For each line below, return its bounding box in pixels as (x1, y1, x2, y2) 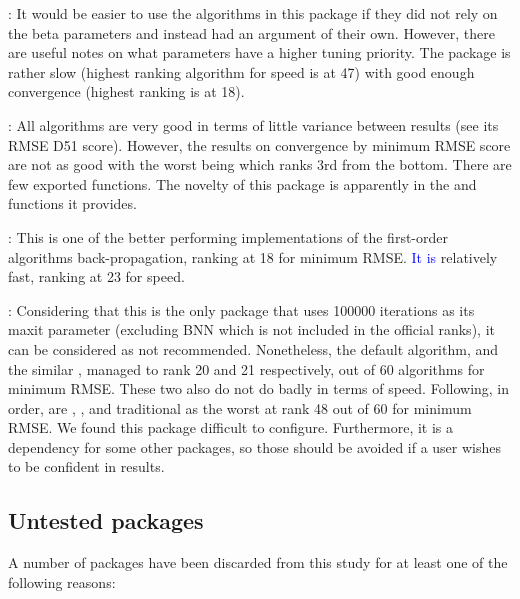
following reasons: (8, 571, 116, 592)
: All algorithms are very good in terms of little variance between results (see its (8, 114, 499, 135)
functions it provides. (8, 193, 137, 214)
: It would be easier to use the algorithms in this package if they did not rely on (8, 3, 498, 23)
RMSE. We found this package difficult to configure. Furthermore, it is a (8, 417, 454, 438)
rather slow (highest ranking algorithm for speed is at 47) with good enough (8, 61, 475, 82)
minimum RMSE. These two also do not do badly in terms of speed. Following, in (8, 378, 510, 399)
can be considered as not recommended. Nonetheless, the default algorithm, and (8, 338, 499, 359)
